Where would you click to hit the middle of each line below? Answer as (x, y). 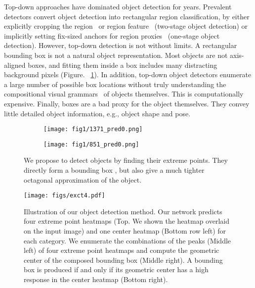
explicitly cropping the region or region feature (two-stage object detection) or (126, 26)
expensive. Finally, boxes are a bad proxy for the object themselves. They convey (127, 103)
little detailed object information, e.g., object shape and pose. (97, 113)
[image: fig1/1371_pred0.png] (93, 129)
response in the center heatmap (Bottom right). (96, 279)
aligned (15, 65)
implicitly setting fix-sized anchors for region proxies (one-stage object (112, 35)
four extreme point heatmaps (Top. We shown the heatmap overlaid (127, 221)
